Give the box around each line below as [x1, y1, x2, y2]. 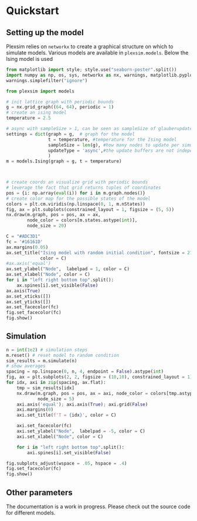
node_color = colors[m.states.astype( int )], [27, 217, 138, 223]
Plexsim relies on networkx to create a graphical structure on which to [6, 43, 174, 50]
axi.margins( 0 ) [16, 407, 54, 413]
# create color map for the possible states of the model [6, 195, 151, 202]
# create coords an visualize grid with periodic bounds [6, 179, 148, 185]
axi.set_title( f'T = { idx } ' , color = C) [16, 412, 117, 418]
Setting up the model [6, 28, 84, 38]
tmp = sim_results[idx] [16, 385, 75, 391]
